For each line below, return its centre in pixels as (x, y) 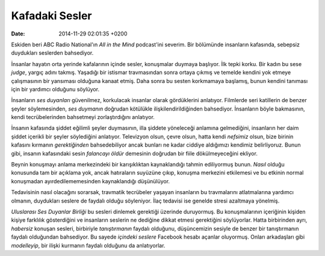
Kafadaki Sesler (51, 16)
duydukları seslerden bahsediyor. (52, 53)
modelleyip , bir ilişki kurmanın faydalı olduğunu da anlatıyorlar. (88, 245)
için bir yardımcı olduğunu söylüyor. (55, 89)
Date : (18, 34)
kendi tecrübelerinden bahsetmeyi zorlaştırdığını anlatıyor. (83, 117)
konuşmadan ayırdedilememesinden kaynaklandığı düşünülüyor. (91, 181)
